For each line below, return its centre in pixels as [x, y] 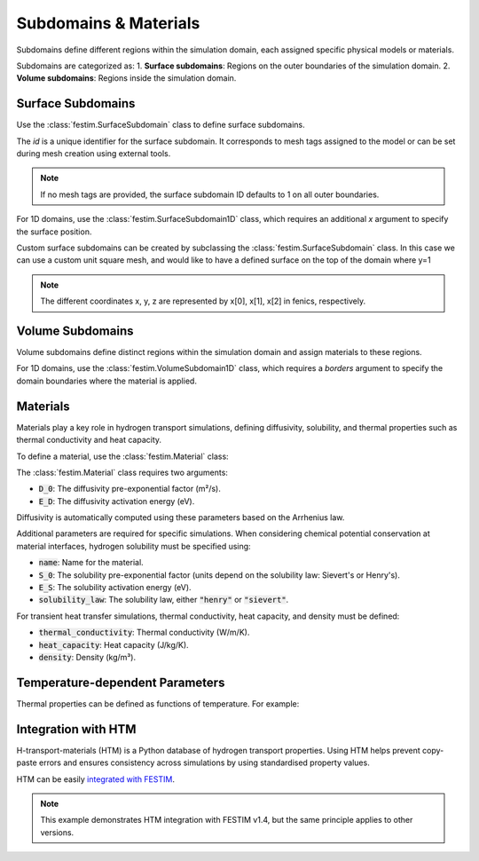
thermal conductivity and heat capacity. [89, 440]
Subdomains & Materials [108, 23]
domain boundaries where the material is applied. [106, 381]
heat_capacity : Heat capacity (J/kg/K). [114, 644]
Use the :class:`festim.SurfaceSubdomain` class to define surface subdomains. [161, 125]
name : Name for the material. [91, 563]
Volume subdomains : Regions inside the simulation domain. [126, 78]
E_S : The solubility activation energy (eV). [115, 588]
